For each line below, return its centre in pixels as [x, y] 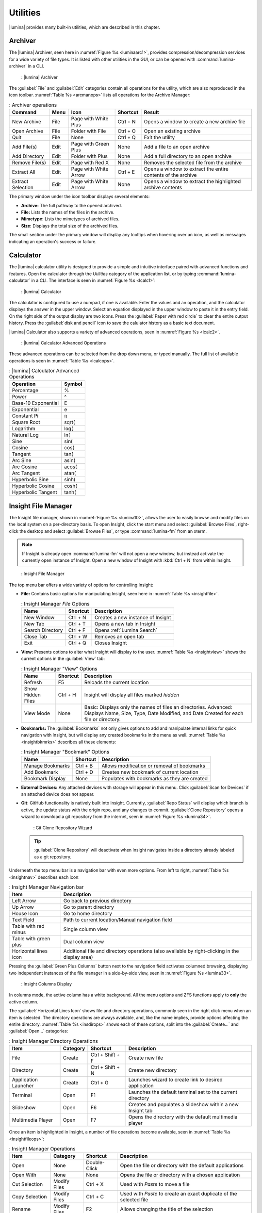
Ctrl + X [95, 1184]
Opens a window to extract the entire [186, 169]
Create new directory [153, 1070]
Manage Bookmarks [47, 766]
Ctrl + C [95, 1197]
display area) [78, 957]
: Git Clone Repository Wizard [63, 828]
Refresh [33, 683]
